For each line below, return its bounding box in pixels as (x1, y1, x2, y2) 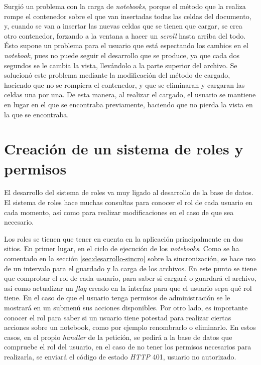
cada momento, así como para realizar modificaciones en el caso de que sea (4, 207, 234, 217)
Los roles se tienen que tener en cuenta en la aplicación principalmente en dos (4, 233, 243, 244)
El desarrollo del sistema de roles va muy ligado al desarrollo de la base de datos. (4, 187, 253, 198)
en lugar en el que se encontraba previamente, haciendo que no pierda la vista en (4, 99, 253, 109)
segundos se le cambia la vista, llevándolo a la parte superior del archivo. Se (4, 60, 237, 70)
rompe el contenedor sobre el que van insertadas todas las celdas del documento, (4, 11, 251, 21)
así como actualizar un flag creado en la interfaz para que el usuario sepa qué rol (4, 282, 252, 293)
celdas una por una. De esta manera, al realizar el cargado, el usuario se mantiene (4, 89, 256, 100)
